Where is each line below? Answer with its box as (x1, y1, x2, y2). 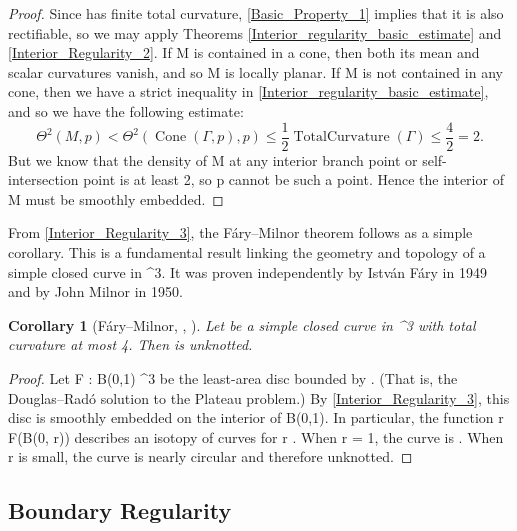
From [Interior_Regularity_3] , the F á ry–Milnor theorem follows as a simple (8, 222, 473, 243)
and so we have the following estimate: (8, 100, 244, 121)
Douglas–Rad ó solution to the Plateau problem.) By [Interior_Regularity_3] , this (8, 387, 510, 408)
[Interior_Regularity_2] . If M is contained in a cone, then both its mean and (8, 42, 480, 63)
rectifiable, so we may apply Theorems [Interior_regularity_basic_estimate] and (8, 22, 502, 43)
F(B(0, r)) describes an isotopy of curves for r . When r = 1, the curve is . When (8, 426, 504, 447)
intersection (8, 169, 79, 190)
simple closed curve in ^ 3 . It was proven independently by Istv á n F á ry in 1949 (8, 261, 487, 282)
